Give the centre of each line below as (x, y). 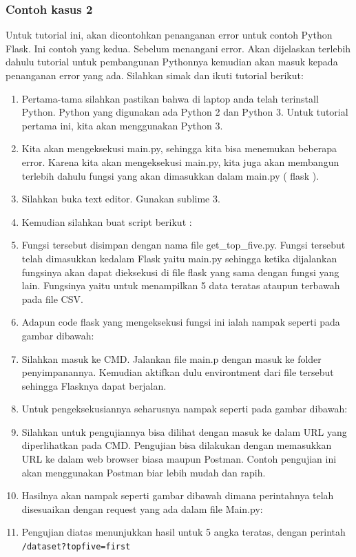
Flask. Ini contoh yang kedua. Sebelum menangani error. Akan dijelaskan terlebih (178, 48)
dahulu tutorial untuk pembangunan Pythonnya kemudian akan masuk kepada (172, 62)
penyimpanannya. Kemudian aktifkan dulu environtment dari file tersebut (178, 372)
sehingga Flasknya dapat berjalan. (94, 385)
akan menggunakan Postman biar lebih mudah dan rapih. (144, 472)
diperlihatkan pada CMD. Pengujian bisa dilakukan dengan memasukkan (177, 445)
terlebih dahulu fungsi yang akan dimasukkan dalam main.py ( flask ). (170, 175)
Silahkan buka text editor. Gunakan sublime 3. (121, 199)
